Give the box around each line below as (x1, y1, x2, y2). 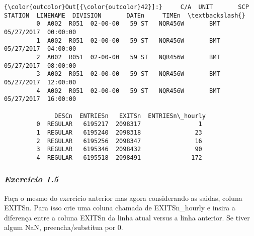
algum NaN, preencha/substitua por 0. (4, 222, 123, 232)
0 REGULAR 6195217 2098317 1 (36, 121, 202, 128)
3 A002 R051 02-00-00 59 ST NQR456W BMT (36, 70, 220, 78)
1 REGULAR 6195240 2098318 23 (36, 129, 202, 136)
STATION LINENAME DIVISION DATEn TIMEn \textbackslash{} (4, 12, 245, 19)
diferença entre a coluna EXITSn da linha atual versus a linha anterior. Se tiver (4, 212, 250, 222)
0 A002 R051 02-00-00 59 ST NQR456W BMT (36, 20, 220, 28)
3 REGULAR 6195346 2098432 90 (36, 146, 202, 153)
